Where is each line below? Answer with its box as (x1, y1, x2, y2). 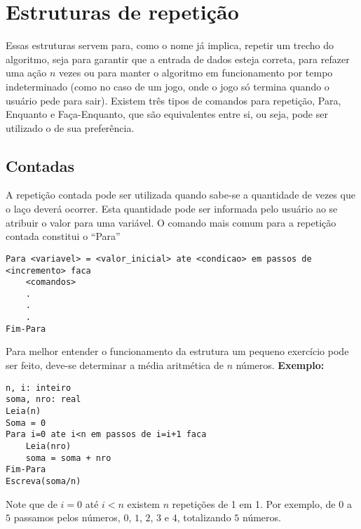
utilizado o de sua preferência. (6, 120, 135, 135)
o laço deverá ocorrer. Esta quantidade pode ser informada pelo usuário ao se (6, 201, 338, 216)
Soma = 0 (6, 417, 46, 428)
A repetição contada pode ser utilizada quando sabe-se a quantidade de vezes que (6, 187, 355, 202)
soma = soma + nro (25, 453, 111, 463)
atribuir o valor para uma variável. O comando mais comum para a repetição (6, 215, 336, 229)
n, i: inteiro (6, 382, 71, 393)
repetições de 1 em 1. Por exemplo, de (172, 496, 336, 511)
